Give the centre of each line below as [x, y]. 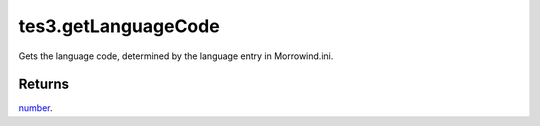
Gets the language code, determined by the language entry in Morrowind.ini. [176, 56]
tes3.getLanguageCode [119, 26]
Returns [44, 84]
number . [35, 108]
